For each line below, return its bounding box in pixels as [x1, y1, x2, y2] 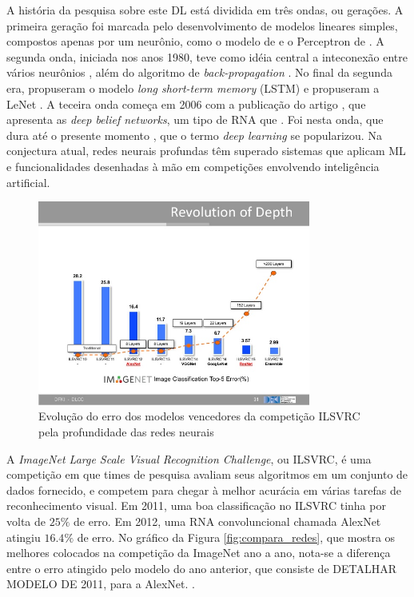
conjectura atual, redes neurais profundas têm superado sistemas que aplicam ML [6, 142, 406, 159]
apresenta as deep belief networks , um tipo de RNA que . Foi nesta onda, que [6, 111, 384, 128]
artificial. [6, 173, 50, 190]
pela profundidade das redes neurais [38, 423, 214, 440]
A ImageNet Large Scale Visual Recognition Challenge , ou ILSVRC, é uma [6, 450, 372, 467]
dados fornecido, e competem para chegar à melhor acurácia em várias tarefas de [6, 481, 401, 498]
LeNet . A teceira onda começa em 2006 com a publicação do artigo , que [6, 95, 366, 112]
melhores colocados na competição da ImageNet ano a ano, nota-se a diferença [6, 544, 391, 561]
